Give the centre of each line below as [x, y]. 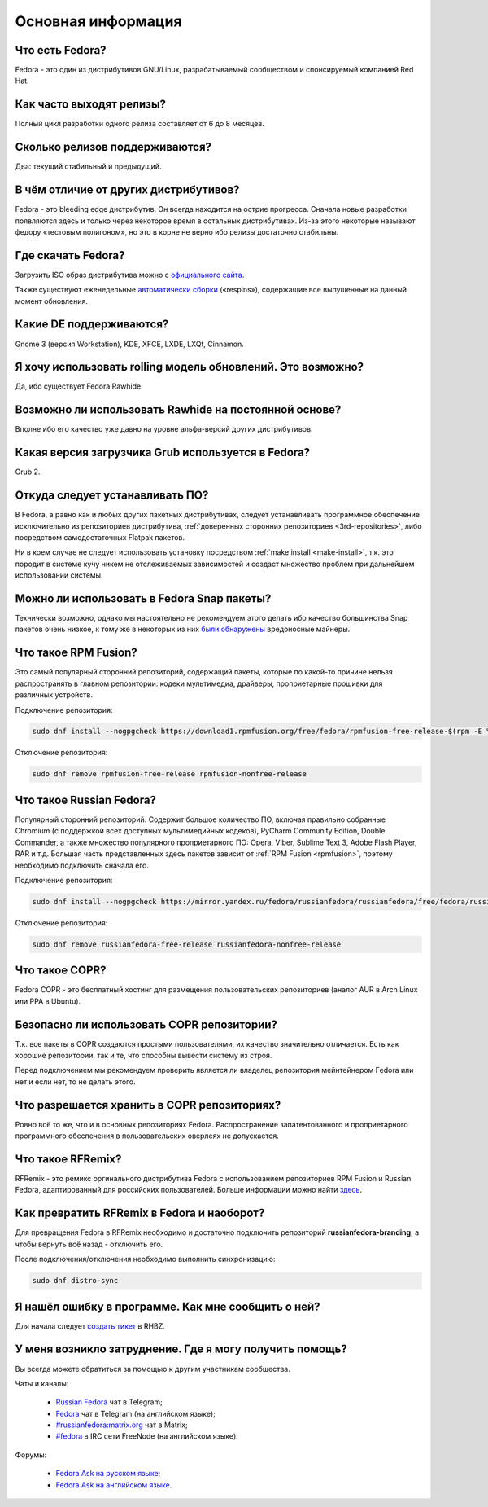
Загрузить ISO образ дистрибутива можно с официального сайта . [130, 275]
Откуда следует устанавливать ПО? [112, 496]
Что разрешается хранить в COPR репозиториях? [148, 1105]
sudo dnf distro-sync [75, 1281]
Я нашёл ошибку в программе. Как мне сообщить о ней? [168, 1306]
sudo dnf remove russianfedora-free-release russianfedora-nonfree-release [187, 944]
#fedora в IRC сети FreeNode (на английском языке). [147, 1436]
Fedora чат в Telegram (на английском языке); [135, 1413]
